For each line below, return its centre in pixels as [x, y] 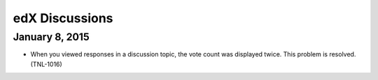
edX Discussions [63, 18]
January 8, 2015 [51, 37]
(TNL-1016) [46, 64]
